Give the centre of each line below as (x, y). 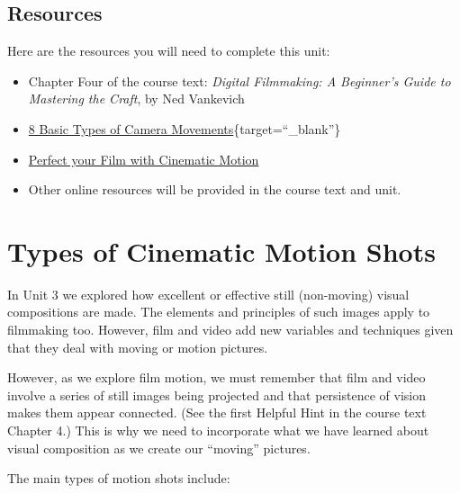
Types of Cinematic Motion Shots (221, 251)
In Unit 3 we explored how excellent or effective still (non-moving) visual (208, 294)
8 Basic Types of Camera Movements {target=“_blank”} (185, 128)
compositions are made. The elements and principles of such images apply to (219, 312)
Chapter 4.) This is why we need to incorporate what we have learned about (218, 430)
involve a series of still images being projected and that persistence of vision (216, 394)
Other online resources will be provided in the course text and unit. (215, 189)
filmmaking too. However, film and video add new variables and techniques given (230, 330)
